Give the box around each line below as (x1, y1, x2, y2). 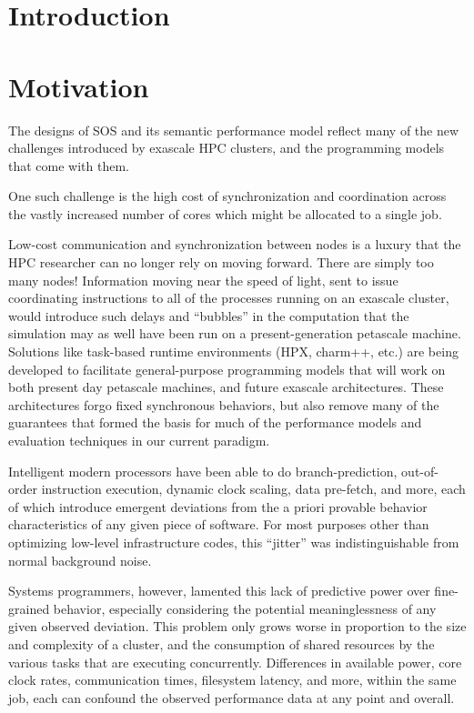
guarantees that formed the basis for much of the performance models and (8, 413, 422, 432)
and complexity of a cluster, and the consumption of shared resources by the (8, 634, 435, 653)
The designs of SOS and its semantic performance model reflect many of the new (8, 120, 459, 139)
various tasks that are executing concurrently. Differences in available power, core (8, 652, 462, 671)
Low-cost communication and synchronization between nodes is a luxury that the (8, 235, 461, 254)
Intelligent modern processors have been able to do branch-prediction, (8, 461, 398, 480)
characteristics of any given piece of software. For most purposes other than (8, 515, 429, 534)
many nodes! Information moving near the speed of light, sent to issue (8, 270, 398, 289)
